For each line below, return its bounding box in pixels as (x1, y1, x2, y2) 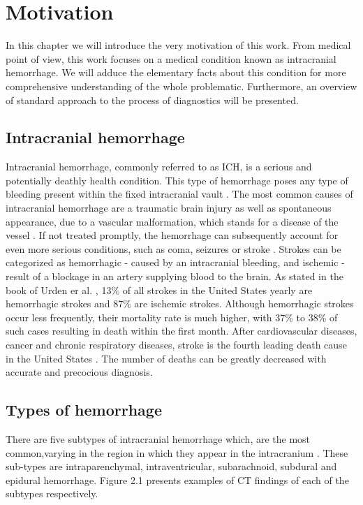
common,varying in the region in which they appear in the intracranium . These (6, 445, 348, 460)
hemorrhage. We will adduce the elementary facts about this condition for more (6, 65, 346, 80)
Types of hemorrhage (6, 399, 162, 420)
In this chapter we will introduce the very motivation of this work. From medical (6, 38, 351, 52)
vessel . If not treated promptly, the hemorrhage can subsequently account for (6, 228, 339, 242)
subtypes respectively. (6, 486, 98, 501)
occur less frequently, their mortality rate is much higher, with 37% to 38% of (6, 309, 338, 324)
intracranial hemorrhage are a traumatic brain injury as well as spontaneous (6, 200, 332, 215)
